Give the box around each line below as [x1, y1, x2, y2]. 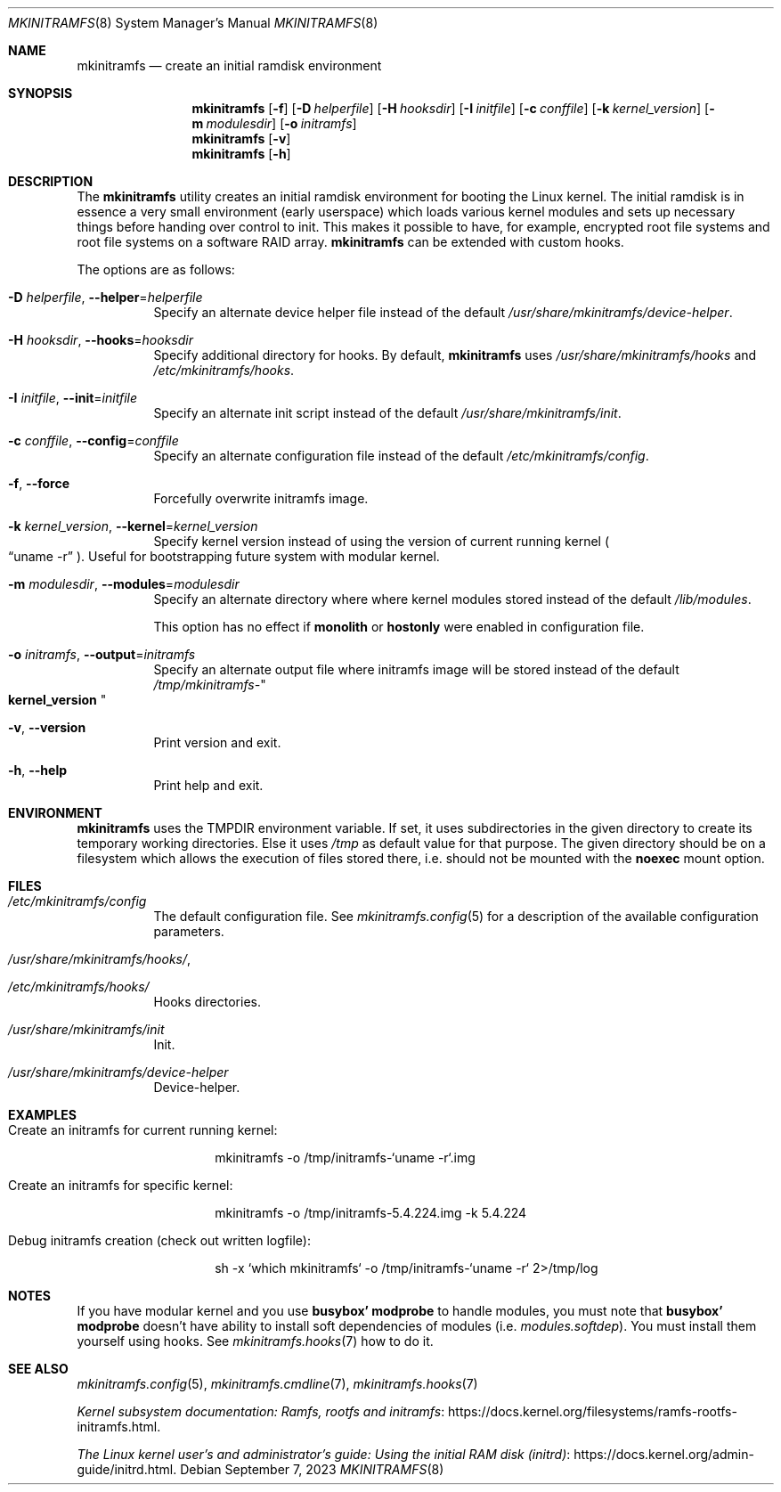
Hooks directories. [153, 994, 261, 1009]
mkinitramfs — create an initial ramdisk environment [77, 58, 382, 73]
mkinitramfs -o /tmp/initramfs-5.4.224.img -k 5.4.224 [215, 1205, 527, 1220]
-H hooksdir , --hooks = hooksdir [8, 332, 193, 347]
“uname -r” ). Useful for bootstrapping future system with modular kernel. [8, 549, 440, 564]
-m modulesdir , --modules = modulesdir [8, 576, 240, 591]
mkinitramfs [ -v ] [191, 131, 291, 146]
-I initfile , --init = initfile [8, 390, 138, 405]
